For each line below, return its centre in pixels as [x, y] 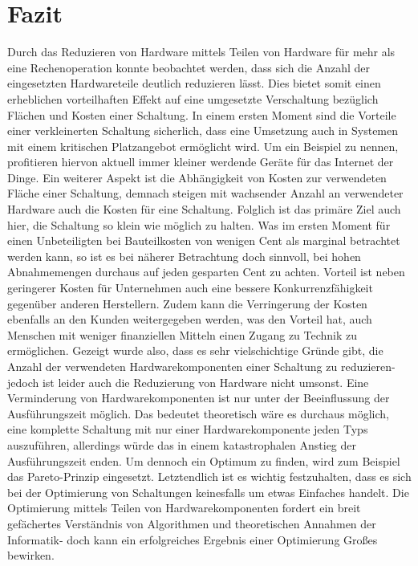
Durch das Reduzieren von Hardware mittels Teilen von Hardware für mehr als [201, 52]
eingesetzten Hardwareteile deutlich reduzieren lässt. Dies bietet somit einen [194, 83]
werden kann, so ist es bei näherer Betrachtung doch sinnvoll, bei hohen [184, 256]
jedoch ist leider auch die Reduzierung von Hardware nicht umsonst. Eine [188, 382]
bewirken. [31, 555]
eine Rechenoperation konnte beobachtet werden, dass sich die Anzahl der [189, 67]
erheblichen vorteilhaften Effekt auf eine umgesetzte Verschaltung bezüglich [193, 98]
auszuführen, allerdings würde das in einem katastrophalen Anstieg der [182, 444]
